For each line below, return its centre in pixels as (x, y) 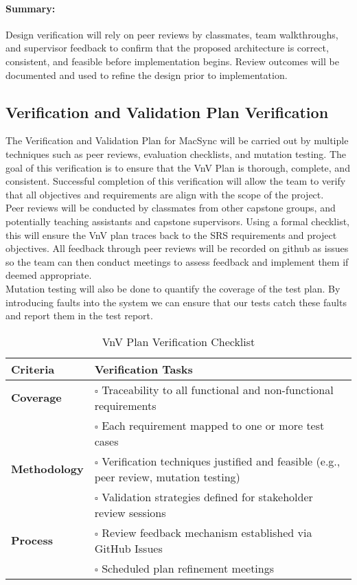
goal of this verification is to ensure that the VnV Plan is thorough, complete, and (178, 167)
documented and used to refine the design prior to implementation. (147, 74)
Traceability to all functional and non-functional (218, 389)
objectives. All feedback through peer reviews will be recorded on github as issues (177, 248)
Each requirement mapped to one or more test (213, 425)
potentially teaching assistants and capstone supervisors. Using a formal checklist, (177, 221)
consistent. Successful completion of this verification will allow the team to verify (176, 181)
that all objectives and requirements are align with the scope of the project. (165, 194)
